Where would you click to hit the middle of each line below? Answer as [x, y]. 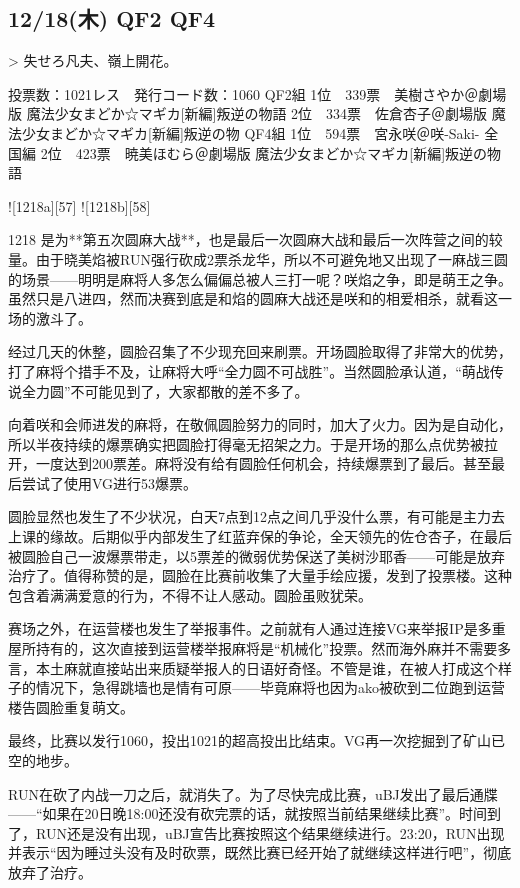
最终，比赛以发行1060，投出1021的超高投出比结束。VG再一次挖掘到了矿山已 [257, 740]
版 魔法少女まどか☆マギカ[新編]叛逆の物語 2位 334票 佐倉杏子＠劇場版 [248, 113]
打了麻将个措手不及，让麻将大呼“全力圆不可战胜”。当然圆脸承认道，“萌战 [249, 370]
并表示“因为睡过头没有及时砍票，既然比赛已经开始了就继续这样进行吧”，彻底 [260, 852]
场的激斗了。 [50, 317]
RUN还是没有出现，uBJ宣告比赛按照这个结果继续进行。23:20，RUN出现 [270, 832]
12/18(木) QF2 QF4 [112, 18]
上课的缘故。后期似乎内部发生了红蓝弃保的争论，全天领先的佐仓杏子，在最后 [260, 536]
